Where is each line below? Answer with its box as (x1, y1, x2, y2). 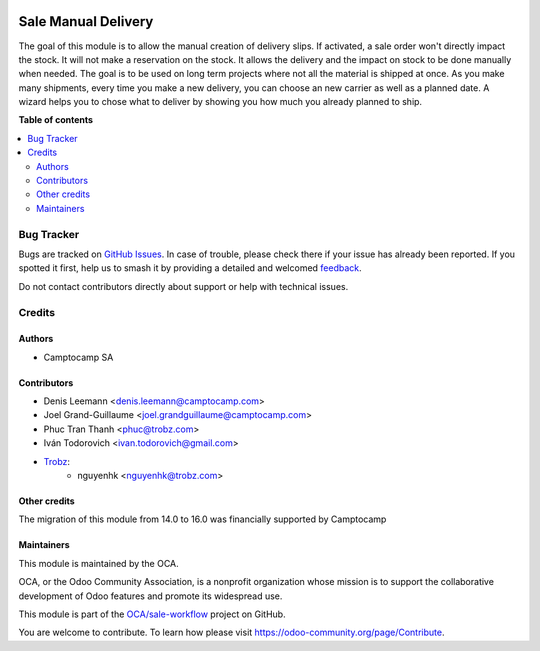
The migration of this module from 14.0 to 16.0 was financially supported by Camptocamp (18, 513, 387, 525)
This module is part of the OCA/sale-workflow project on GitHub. (18, 608, 286, 620)
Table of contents (18, 114, 94, 126)
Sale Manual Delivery (18, 13, 154, 30)
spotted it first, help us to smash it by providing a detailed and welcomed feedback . (18, 262, 362, 274)
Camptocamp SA (43, 351, 114, 363)
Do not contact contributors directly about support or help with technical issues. (18, 280, 349, 292)
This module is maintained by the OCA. (18, 557, 179, 569)
